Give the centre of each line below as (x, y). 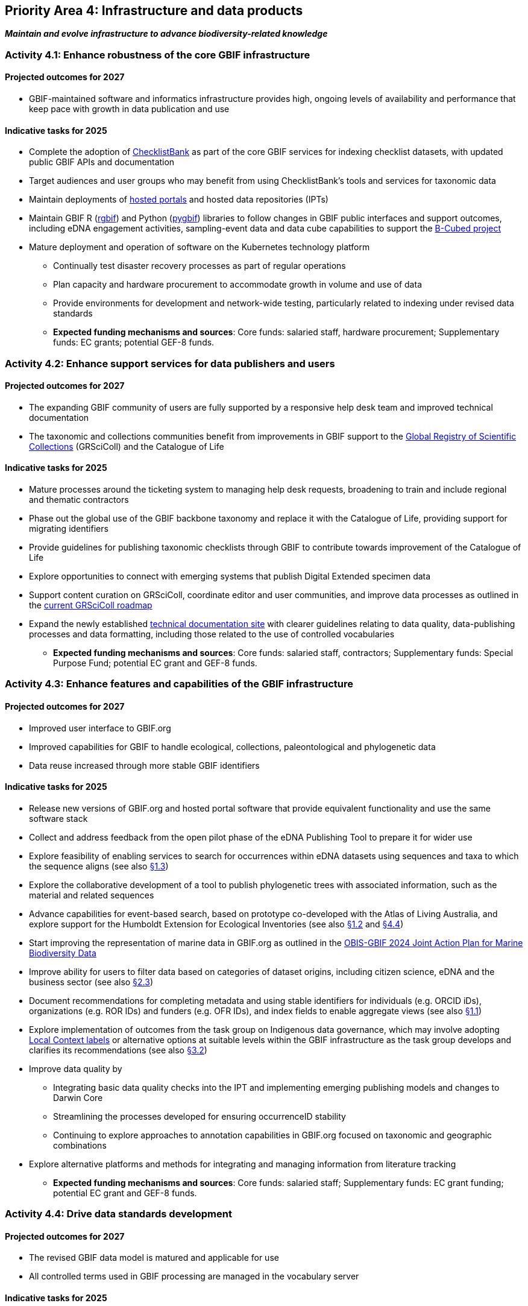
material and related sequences (92, 895)
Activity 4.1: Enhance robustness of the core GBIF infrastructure (158, 55)
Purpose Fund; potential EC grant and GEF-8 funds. (155, 663)
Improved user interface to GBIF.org (100, 728)
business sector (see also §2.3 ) (91, 982)
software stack (58, 818)
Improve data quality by (76, 1068)
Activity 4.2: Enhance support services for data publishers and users (170, 363)
